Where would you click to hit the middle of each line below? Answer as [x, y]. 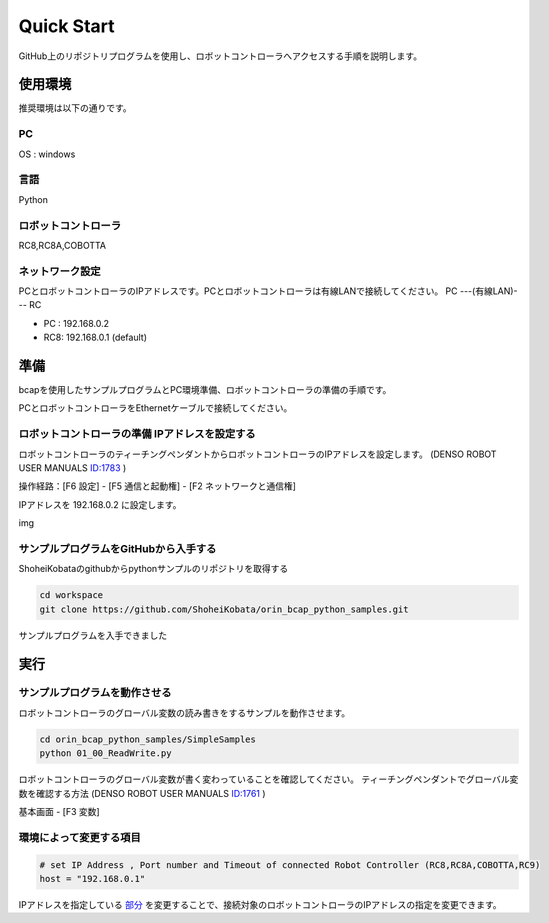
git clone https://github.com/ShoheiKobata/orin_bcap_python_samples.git [224, 609]
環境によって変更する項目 [80, 837]
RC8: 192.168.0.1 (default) [95, 337]
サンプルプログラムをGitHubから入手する [117, 548]
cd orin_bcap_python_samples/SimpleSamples [148, 739]
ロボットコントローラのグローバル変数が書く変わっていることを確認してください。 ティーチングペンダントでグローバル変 [268, 779]
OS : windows [47, 154]
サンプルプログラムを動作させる [95, 693]
